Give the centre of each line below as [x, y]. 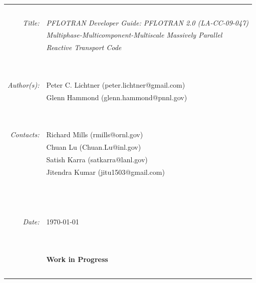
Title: [31, 22]
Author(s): [24, 84]
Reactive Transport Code [84, 47]
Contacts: [25, 134]
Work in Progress [77, 259]
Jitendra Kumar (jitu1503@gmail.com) [105, 172]
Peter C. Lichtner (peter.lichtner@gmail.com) [116, 84]
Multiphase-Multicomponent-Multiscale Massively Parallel [134, 35]
